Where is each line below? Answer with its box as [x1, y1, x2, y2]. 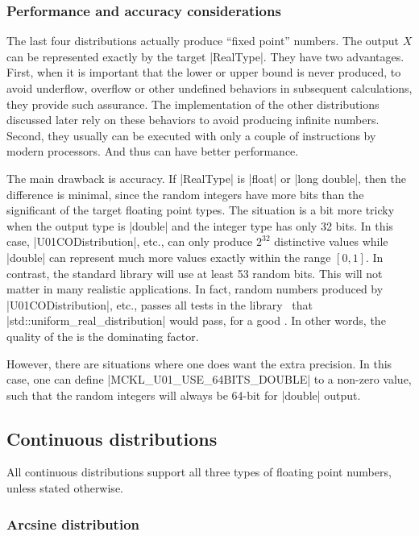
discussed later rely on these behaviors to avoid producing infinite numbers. [6, 111, 380, 128]
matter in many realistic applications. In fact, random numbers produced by [6, 280, 384, 297]
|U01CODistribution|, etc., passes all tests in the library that [6, 296, 313, 313]
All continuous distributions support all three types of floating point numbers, [6, 463, 392, 480]
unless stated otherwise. [6, 480, 123, 497]
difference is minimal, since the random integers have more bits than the [6, 185, 364, 202]
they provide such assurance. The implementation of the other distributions [6, 95, 380, 112]
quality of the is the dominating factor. [6, 327, 199, 344]
